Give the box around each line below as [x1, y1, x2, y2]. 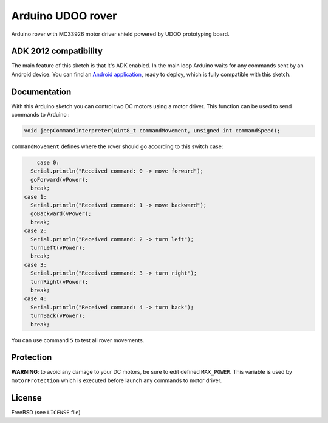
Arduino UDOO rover [11, 9, 117, 22]
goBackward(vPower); [30, 210, 92, 217]
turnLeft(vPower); [30, 244, 85, 251]
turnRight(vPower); [30, 278, 89, 285]
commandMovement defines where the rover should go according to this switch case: [11, 143, 224, 150]
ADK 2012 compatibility [11, 46, 103, 57]
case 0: [36, 159, 60, 167]
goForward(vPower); [30, 176, 89, 183]
